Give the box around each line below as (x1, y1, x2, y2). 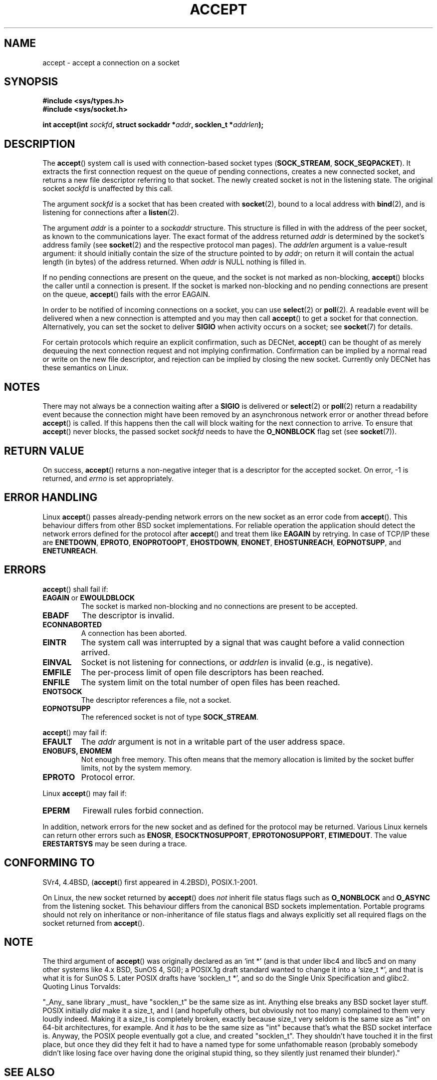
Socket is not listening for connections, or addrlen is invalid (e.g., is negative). (81, 657, 373, 667)
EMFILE (42, 667, 71, 677)
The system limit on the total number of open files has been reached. (81, 677, 340, 687)
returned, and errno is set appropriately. (42, 474, 174, 483)
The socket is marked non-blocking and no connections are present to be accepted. (81, 601, 358, 610)
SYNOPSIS (4, 75, 58, 88)
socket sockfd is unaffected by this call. (42, 184, 173, 193)
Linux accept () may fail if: (42, 789, 127, 798)
